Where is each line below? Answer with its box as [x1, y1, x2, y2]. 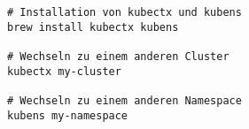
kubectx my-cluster [7, 64, 121, 78]
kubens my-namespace [7, 109, 128, 122]
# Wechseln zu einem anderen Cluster [7, 49, 230, 63]
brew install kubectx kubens [7, 20, 179, 34]
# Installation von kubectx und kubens [7, 6, 242, 19]
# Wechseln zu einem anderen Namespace [7, 94, 242, 107]
